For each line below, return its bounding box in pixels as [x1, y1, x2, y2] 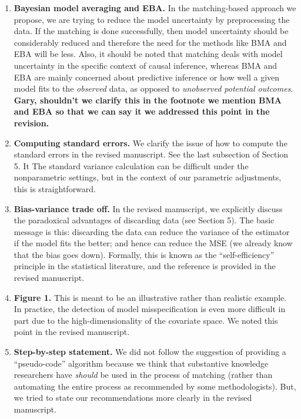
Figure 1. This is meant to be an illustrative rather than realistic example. [14, 291, 287, 303]
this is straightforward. [14, 182, 96, 195]
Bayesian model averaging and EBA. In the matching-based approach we [14, 2, 296, 14]
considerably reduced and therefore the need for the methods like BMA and [14, 36, 287, 48]
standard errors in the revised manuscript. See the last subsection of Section [14, 148, 289, 160]
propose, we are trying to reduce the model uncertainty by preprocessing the [14, 13, 290, 25]
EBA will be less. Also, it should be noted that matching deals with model [14, 48, 283, 60]
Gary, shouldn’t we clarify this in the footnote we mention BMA [14, 93, 282, 106]
